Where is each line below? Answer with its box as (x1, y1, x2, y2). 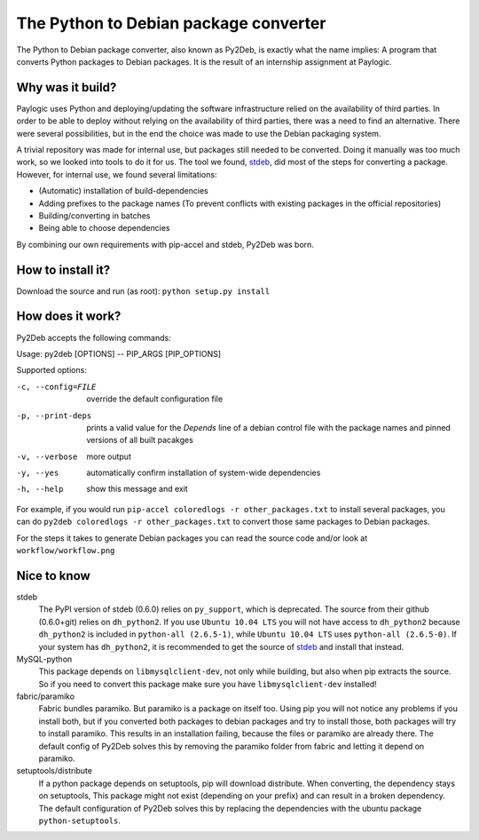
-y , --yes (16, 468, 59, 479)
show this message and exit (86, 484, 188, 495)
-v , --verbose (16, 451, 78, 462)
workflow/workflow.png (16, 546, 115, 556)
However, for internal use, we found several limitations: (16, 169, 217, 179)
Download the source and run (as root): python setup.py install (16, 285, 271, 297)
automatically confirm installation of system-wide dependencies (86, 467, 321, 479)
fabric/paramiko (16, 691, 75, 701)
